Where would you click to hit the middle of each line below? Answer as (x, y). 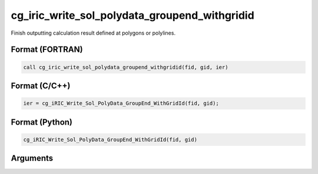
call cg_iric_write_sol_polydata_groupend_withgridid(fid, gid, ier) (126, 67)
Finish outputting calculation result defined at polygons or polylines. (93, 33)
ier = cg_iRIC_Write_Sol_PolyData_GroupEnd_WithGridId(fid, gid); (121, 103)
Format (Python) (42, 122)
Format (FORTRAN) (47, 50)
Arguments (32, 158)
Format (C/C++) (41, 86)
